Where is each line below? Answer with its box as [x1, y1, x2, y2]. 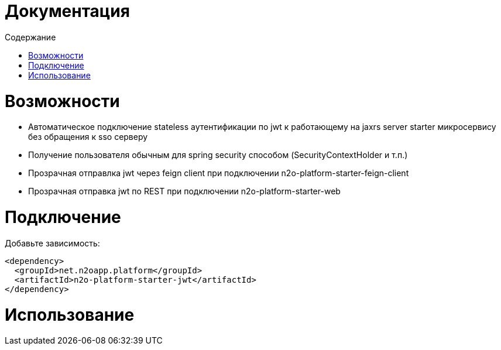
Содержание [5, 32, 56, 42]
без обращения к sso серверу [28, 132, 148, 142]
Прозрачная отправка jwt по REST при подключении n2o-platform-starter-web [28, 186, 341, 197]
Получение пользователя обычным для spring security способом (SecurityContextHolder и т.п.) [28, 150, 408, 160]
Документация [5, 1, 130, 21]
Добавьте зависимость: [5, 238, 100, 248]
